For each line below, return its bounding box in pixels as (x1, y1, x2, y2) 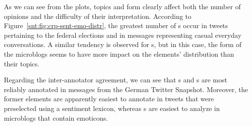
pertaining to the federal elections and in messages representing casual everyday (4, 30, 242, 40)
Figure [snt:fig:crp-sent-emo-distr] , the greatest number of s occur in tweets (4, 20, 228, 31)
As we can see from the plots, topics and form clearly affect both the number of (4, 1, 241, 11)
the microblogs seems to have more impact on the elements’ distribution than (4, 48, 235, 59)
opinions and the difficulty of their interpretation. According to (4, 11, 192, 21)
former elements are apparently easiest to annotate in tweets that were (4, 94, 214, 104)
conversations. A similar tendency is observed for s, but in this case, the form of (4, 39, 242, 49)
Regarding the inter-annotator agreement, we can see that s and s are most (4, 75, 227, 85)
